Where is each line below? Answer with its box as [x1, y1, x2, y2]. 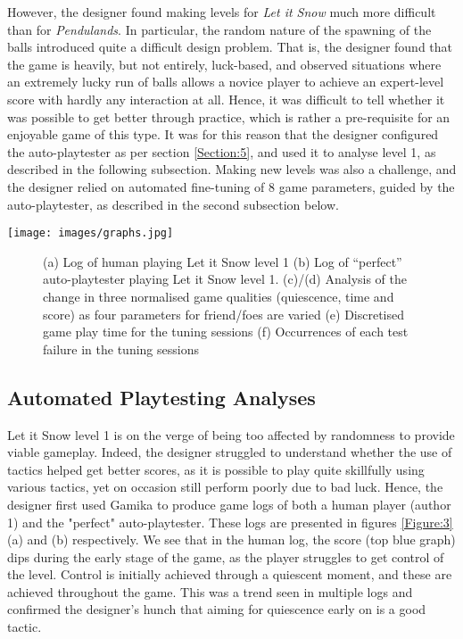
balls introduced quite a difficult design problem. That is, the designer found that [7, 37, 453, 56]
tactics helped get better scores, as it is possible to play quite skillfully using [7, 460, 425, 478]
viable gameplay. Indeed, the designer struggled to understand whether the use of [7, 443, 452, 461]
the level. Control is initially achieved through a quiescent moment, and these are [7, 565, 452, 584]
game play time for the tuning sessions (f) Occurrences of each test [43, 322, 409, 341]
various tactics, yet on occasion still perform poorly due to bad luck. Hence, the [7, 477, 443, 496]
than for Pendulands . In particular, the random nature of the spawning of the [7, 20, 432, 38]
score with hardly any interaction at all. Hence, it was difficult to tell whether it [7, 89, 445, 108]
